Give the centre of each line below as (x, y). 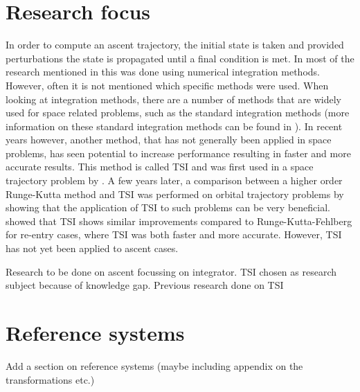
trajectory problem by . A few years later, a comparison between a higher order (174, 180)
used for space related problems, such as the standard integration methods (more (178, 113)
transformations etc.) (50, 379)
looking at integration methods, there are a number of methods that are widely (173, 99)
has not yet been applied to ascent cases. (92, 248)
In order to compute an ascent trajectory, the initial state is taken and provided (175, 45)
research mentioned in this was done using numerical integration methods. (163, 72)
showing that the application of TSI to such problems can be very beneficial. (168, 207)
